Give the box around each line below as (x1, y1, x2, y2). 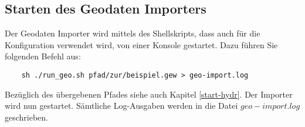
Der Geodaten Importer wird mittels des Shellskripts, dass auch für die (5, 27, 260, 39)
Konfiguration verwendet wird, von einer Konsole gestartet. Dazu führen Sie (5, 38, 278, 51)
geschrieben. (5, 111, 49, 123)
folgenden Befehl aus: (5, 50, 81, 62)
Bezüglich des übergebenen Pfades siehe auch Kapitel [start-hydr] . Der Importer (5, 88, 293, 100)
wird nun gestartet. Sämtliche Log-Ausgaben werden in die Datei (5, 99, 238, 112)
